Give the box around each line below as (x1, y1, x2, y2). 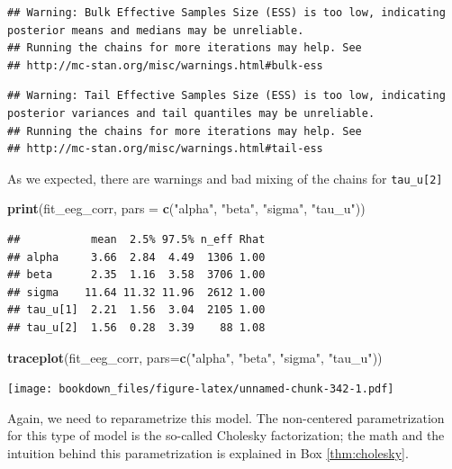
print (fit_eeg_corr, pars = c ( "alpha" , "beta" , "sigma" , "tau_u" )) (7, 199, 366, 218)
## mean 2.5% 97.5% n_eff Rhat (7, 233, 266, 246)
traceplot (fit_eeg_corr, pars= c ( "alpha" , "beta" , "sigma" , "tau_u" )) (7, 347, 383, 366)
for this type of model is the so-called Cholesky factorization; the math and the (7, 426, 445, 445)
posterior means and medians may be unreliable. (7, 23, 304, 37)
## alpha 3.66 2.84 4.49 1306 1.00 (7, 250, 266, 264)
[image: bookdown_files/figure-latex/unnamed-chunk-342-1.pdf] (7, 383, 394, 396)
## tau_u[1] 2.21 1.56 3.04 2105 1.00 (7, 303, 266, 317)
